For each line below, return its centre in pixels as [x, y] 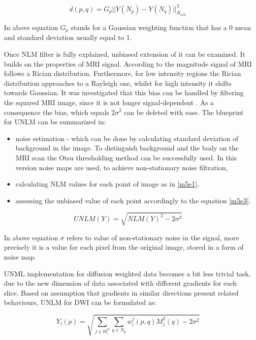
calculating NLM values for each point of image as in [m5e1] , [107, 184]
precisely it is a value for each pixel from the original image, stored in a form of [124, 247]
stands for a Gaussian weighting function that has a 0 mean [161, 27]
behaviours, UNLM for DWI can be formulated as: [80, 302]
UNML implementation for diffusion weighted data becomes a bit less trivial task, [128, 273]
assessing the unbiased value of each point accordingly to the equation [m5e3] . [133, 200]
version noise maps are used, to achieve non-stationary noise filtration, [122, 167]
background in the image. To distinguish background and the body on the [127, 148]
